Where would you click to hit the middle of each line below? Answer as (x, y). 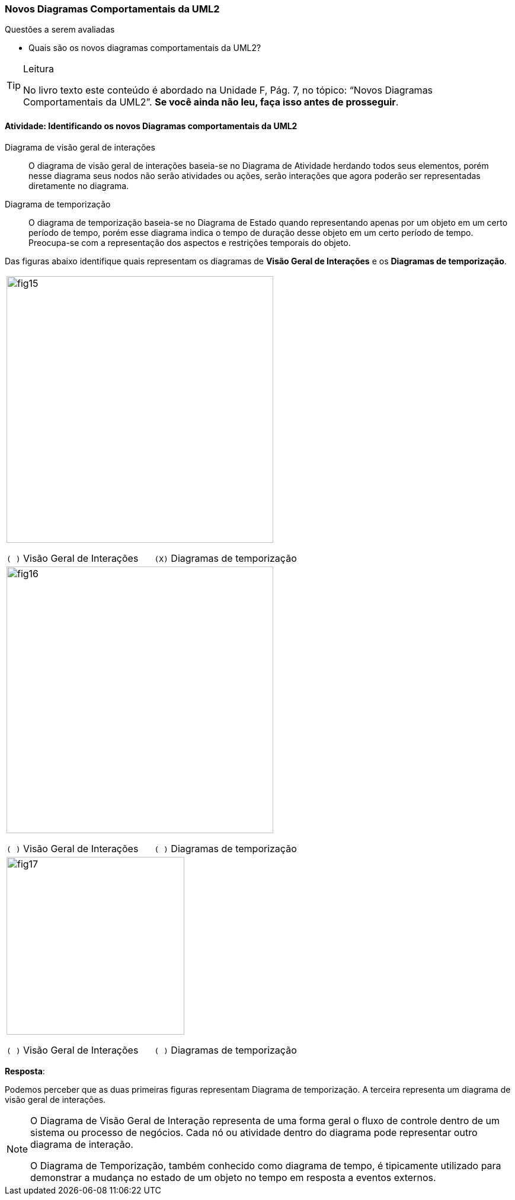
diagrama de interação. (82, 1144)
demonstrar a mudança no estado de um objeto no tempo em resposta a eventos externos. (233, 1177)
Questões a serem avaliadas (60, 30)
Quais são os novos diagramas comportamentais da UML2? (145, 48)
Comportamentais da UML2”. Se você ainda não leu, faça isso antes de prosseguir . (211, 102)
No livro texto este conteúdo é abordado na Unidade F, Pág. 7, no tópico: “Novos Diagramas (228, 90)
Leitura (39, 69)
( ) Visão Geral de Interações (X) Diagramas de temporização (152, 558)
